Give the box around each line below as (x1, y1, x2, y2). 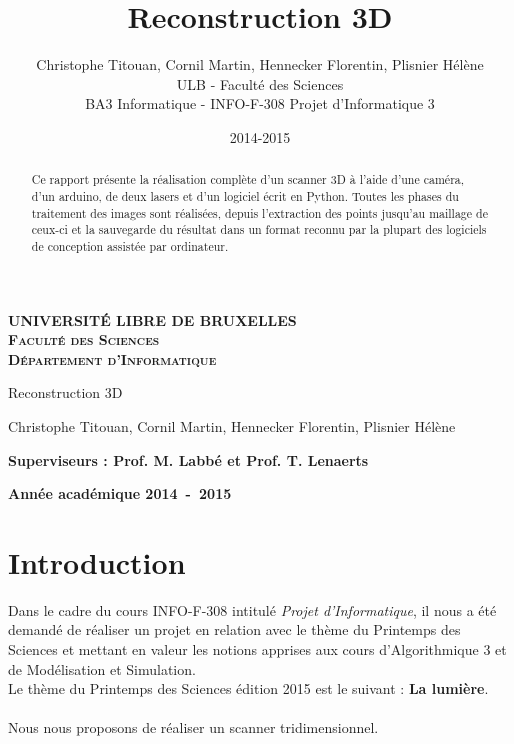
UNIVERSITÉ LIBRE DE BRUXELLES (8, 309, 297, 330)
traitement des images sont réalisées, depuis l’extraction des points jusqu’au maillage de (31, 204, 488, 221)
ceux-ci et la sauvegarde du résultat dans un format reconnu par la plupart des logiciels (31, 221, 487, 238)
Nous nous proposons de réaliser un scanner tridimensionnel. (8, 717, 379, 738)
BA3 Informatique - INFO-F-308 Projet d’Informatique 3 (85, 93, 435, 114)
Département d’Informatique (8, 348, 217, 369)
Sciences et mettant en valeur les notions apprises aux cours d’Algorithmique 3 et (8, 639, 507, 660)
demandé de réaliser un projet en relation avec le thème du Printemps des (8, 619, 461, 640)
